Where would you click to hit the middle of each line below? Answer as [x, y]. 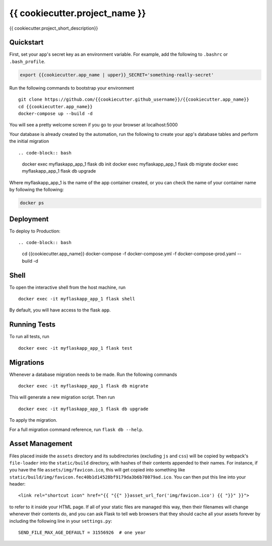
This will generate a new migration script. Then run [62, 397]
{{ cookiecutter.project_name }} [78, 13]
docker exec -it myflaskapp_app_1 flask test [76, 348]
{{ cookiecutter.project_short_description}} [54, 28]
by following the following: [37, 190]
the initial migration [29, 141]
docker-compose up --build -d [56, 113]
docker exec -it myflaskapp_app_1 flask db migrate [83, 386]
